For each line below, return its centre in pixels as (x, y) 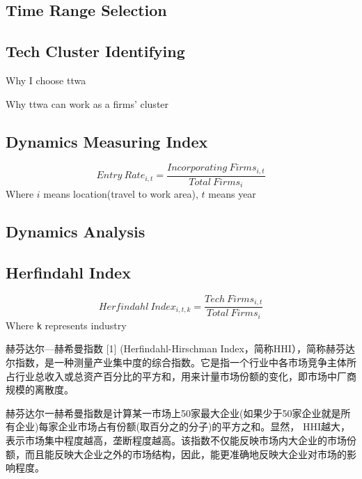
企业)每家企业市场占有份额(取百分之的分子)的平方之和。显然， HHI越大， (183, 426)
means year (232, 194)
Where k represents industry (66, 325)
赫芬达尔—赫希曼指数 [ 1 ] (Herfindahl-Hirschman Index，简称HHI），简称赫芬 (175, 348)
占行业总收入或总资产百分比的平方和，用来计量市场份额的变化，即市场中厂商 (181, 376)
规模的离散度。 (40, 390)
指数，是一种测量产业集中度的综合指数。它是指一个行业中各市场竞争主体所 (186, 362)
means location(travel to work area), (121, 194)
